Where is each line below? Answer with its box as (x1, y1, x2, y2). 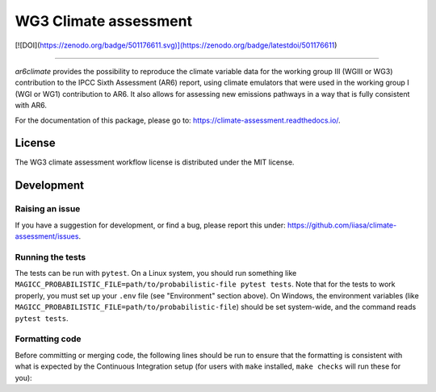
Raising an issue (15, 203, 81, 215)
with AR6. (15, 101, 48, 111)
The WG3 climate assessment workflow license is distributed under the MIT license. (15, 157, 295, 167)
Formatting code (15, 333, 82, 344)
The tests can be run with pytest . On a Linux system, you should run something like (15, 269, 297, 278)
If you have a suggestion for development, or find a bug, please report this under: (15, 220, 286, 230)
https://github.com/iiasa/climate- (287, 220, 397, 230)
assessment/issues (15, 231, 79, 241)
